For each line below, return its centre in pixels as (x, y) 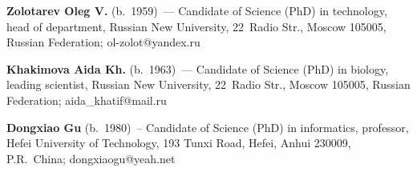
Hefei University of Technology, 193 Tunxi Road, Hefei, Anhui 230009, (179, 143)
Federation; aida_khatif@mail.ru (87, 100)
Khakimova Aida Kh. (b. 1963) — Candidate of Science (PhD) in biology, (198, 68)
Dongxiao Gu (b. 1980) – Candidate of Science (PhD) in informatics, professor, (208, 127)
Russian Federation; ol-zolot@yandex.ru (103, 42)
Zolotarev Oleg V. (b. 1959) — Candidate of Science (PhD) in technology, (197, 10)
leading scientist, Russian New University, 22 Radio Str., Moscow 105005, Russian (208, 84)
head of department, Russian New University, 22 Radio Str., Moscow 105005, (196, 26)
